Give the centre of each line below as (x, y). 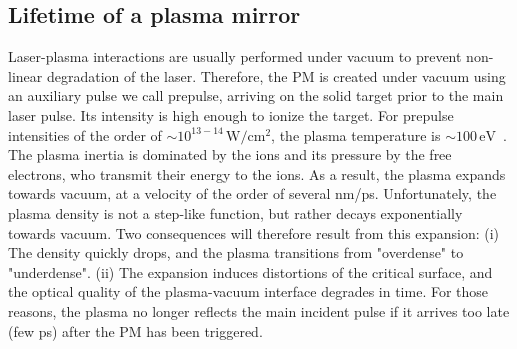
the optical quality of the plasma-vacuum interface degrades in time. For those (248, 291)
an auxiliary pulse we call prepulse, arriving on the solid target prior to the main (256, 95)
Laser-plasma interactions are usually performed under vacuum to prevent (235, 56)
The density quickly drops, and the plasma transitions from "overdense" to (236, 252)
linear (25, 75)
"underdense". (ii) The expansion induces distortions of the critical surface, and (250, 271)
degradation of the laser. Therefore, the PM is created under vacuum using (276, 75)
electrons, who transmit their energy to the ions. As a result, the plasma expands (257, 173)
